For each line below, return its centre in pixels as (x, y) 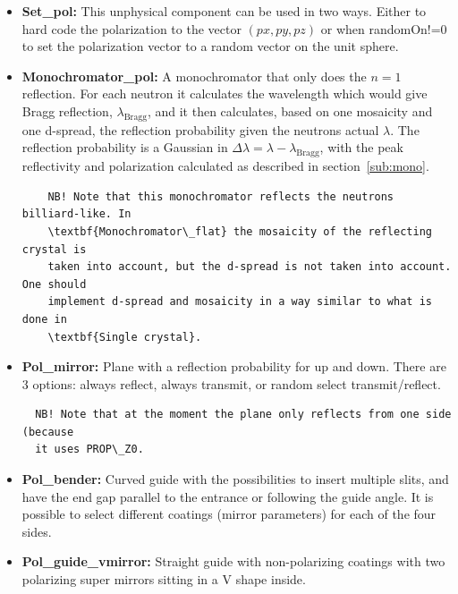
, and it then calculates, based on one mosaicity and (290, 110)
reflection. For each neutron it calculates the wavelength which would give (225, 93)
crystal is (54, 249)
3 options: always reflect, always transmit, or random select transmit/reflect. (231, 383)
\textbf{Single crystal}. (125, 337)
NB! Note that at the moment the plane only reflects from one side (243, 415)
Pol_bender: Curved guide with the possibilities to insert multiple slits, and (235, 479)
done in (44, 319)
